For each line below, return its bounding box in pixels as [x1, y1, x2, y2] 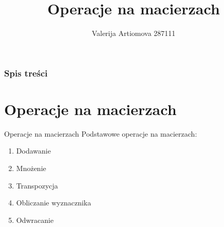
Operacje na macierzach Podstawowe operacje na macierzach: [4, 128, 197, 139]
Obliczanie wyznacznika [16, 197, 91, 208]
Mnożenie [16, 162, 46, 173]
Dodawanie [16, 145, 51, 156]
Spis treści [4, 66, 48, 79]
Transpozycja [16, 180, 58, 191]
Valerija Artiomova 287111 [91, 28, 176, 39]
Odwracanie [16, 214, 54, 225]
